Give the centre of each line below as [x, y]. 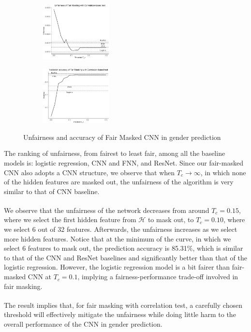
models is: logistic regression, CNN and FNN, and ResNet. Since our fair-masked [124, 162]
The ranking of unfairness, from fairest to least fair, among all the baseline [115, 153]
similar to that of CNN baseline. [52, 191]
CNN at [40, 277]
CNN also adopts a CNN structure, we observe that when [89, 172]
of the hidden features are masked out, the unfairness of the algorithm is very [119, 182]
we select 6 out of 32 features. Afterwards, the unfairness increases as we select [121, 229]
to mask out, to [171, 219]
